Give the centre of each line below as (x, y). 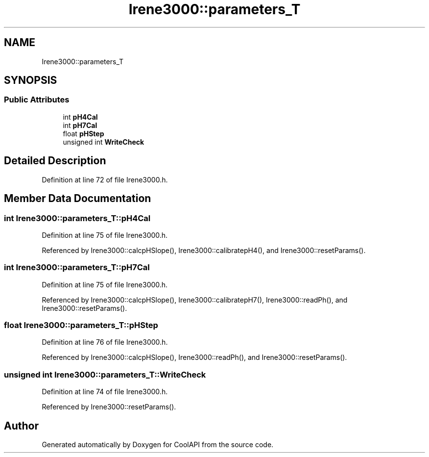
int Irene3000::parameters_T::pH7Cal (77, 267)
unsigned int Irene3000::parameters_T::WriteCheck (105, 374)
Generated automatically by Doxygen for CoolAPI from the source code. (158, 444)
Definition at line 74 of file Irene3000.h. (105, 392)
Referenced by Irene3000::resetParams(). (109, 407)
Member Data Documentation (78, 199)
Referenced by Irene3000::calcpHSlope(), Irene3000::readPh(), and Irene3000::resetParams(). (194, 357)
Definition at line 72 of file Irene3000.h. (105, 179)
